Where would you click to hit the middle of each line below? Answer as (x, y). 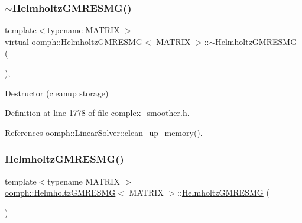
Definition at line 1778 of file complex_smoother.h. (97, 113)
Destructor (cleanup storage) (57, 93)
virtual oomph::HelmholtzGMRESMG (74, 41)
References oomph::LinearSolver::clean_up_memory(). (104, 132)
